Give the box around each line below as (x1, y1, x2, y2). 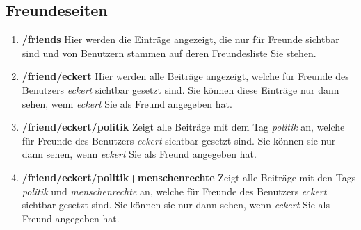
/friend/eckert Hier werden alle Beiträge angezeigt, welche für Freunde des (22, 69, 349, 83)
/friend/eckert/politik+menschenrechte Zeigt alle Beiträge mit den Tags (22, 170, 356, 184)
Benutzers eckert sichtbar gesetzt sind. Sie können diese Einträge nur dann (22, 82, 339, 97)
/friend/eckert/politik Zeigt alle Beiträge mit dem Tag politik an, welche (22, 120, 345, 134)
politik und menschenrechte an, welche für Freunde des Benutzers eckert (22, 183, 327, 198)
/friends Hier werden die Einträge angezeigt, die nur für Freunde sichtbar (22, 32, 339, 47)
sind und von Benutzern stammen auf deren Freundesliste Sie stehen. (22, 45, 316, 60)
